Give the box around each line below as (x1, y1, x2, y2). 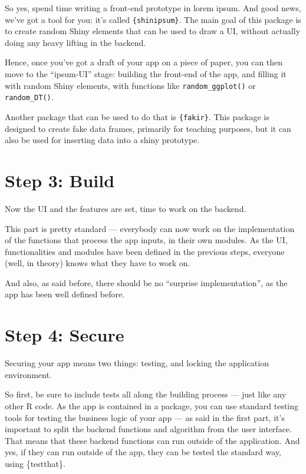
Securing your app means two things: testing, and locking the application (5, 357, 269, 369)
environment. (5, 368, 52, 380)
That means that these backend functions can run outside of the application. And (5, 434, 300, 446)
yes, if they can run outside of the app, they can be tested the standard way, (5, 446, 281, 458)
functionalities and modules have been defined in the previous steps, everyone (5, 245, 285, 257)
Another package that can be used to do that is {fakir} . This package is (5, 110, 269, 122)
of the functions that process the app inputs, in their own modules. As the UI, (5, 234, 288, 246)
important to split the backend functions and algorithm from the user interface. (5, 423, 292, 435)
